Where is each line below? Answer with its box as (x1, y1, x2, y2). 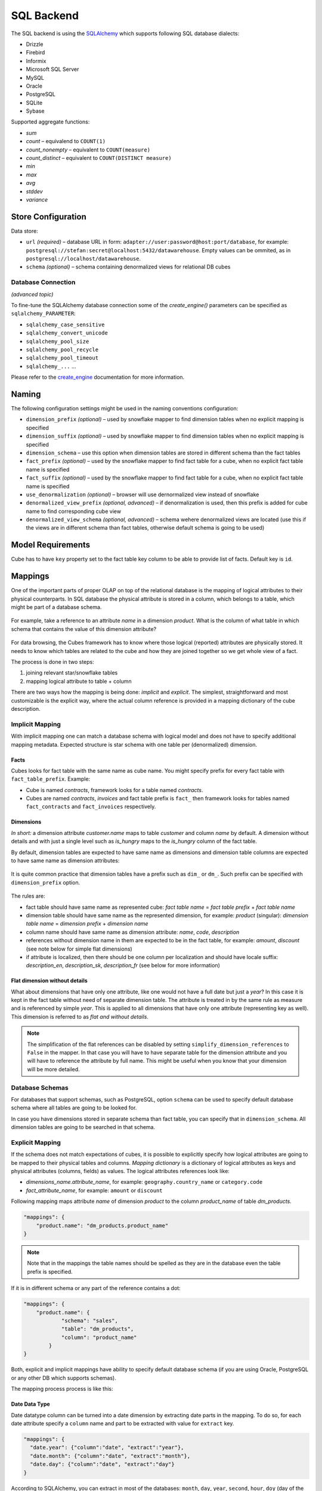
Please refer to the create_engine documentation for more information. (11, 373, 185, 381)
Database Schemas (11, 1083, 69, 1091)
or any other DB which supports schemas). (11, 1374, 116, 1381)
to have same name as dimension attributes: (11, 857, 120, 864)
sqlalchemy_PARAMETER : (11, 310, 76, 317)
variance (26, 196, 48, 203)
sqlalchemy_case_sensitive (26, 321, 105, 328)
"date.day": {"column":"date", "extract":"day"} (30, 1461, 175, 1468)
